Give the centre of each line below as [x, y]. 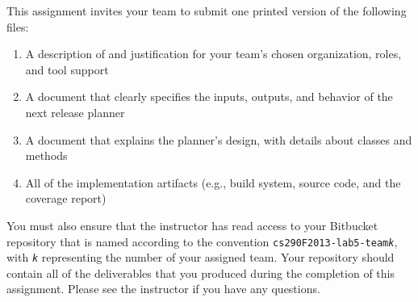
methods [46, 155]
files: [18, 26]
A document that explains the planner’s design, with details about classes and [219, 139]
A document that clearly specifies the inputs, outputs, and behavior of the [209, 96]
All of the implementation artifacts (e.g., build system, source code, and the [213, 182]
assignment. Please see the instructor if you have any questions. [163, 289]
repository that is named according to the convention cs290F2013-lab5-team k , [202, 241]
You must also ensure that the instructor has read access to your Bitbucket [192, 225]
